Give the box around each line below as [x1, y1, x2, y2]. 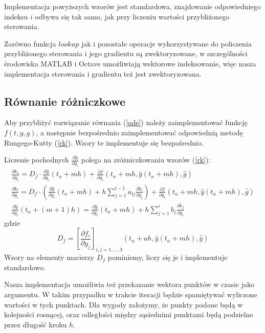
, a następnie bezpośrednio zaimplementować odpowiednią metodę [36, 127, 243, 137]
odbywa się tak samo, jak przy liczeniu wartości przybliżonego [35, 11, 230, 21]
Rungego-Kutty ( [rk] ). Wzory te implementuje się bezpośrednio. [4, 137, 204, 148]
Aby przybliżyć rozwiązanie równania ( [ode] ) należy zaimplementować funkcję [4, 117, 248, 128]
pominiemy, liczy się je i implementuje [107, 252, 228, 263]
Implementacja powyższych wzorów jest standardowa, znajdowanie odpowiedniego [4, 1, 261, 11]
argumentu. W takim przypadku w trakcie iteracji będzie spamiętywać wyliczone [4, 289, 257, 300]
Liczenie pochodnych [4, 154, 69, 165]
